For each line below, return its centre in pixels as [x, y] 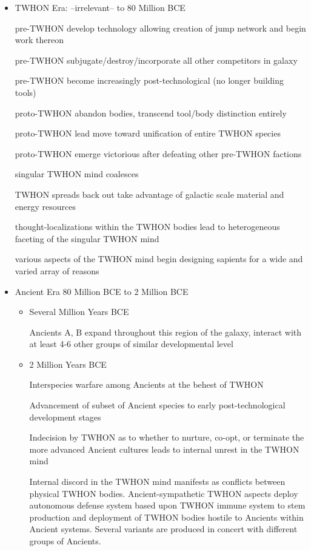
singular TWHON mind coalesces [77, 174]
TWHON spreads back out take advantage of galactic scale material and [149, 194]
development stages [65, 417]
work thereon [39, 40]
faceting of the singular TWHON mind [87, 238]
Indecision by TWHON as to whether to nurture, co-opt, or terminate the [167, 437]
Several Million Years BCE [79, 312]
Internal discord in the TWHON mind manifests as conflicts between [157, 482]
